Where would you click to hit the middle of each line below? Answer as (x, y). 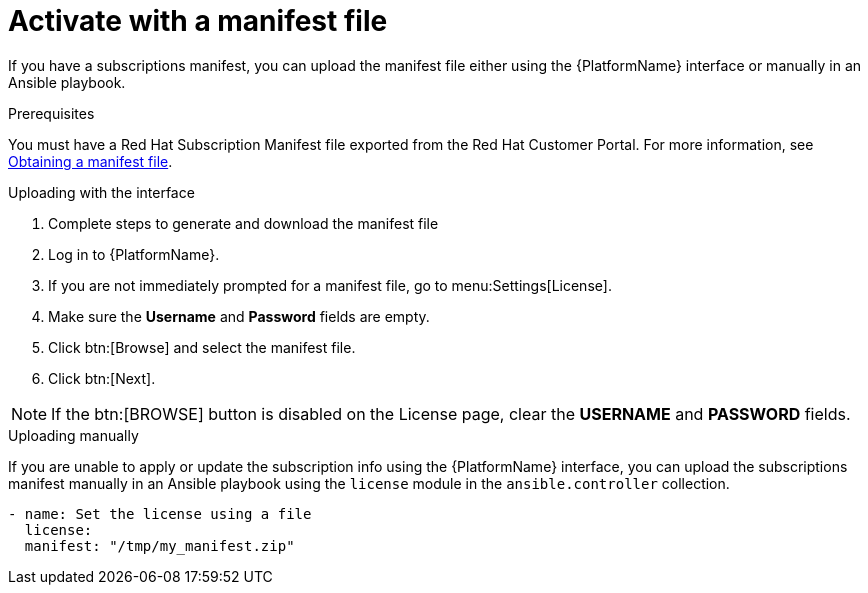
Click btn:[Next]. (102, 378)
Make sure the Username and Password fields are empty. (239, 316)
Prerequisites (51, 113)
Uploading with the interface (101, 192)
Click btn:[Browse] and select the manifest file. (202, 347)
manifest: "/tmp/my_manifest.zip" (159, 545)
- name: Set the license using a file (160, 513)
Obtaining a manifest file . (90, 161)
